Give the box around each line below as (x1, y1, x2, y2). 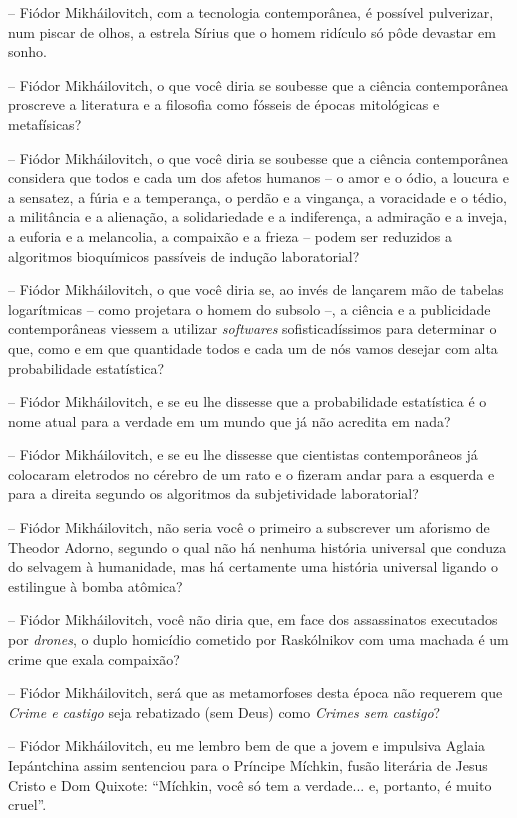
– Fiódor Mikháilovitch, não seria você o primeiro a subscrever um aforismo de (8, 517, 490, 538)
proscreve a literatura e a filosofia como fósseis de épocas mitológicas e (8, 94, 440, 115)
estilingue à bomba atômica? (8, 575, 183, 596)
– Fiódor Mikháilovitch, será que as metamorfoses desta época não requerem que (8, 682, 503, 703)
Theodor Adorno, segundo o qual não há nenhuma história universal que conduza (8, 536, 507, 557)
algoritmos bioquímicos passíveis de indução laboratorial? (8, 245, 360, 266)
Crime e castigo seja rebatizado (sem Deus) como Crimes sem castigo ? (8, 701, 441, 722)
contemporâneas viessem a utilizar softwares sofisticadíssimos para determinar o (8, 318, 497, 339)
